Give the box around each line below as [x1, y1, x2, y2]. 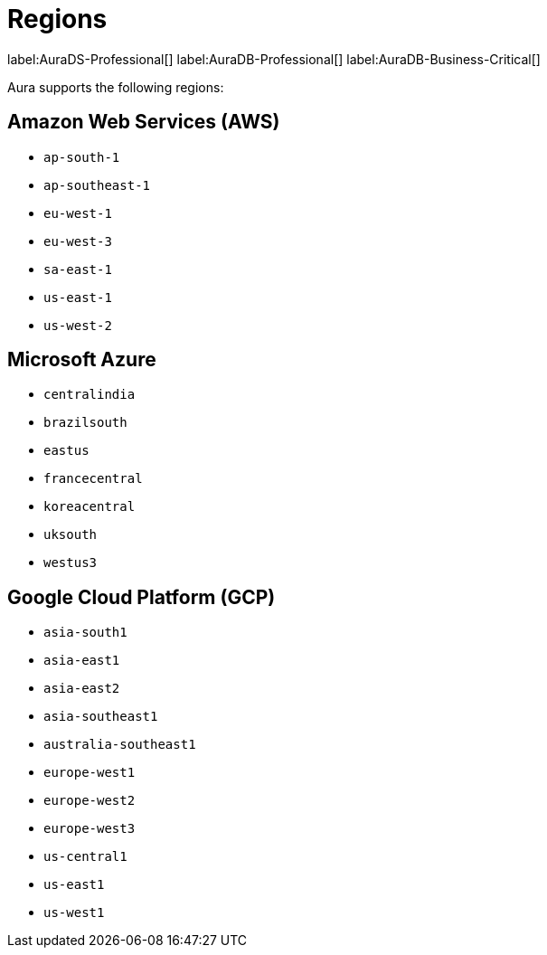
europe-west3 [43, 821, 136, 837]
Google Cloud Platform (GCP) [7, 585, 276, 609]
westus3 [43, 555, 98, 571]
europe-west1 [43, 765, 136, 780]
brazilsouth [43, 415, 127, 430]
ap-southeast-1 [43, 177, 151, 193]
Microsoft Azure [7, 348, 156, 372]
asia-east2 [43, 681, 120, 696]
